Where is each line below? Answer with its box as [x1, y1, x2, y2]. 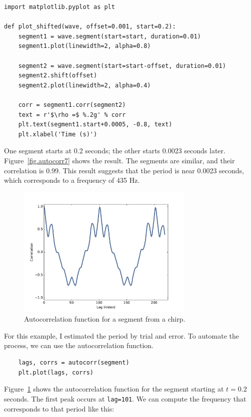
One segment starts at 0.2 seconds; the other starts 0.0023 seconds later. [4, 145, 225, 156]
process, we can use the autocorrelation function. [4, 340, 154, 351]
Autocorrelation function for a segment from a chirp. [24, 314, 185, 324]
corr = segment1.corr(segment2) [18, 101, 126, 108]
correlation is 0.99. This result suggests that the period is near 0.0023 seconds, [4, 165, 244, 175]
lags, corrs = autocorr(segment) [18, 359, 129, 367]
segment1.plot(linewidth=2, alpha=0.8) [18, 42, 151, 50]
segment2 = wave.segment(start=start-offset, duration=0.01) [18, 62, 226, 69]
